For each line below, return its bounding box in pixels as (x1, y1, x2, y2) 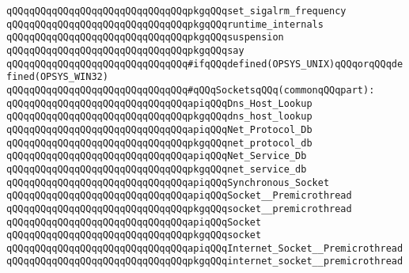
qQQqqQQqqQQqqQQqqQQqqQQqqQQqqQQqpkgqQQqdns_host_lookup (6, 111, 312, 123)
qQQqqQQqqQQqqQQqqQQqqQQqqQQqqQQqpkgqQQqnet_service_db (6, 163, 307, 175)
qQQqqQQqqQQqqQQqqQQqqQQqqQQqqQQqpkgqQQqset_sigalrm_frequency (6, 6, 347, 17)
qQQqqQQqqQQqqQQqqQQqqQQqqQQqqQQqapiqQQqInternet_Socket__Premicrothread (6, 242, 403, 254)
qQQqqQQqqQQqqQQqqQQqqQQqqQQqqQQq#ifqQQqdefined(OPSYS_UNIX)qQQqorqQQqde (6, 58, 403, 70)
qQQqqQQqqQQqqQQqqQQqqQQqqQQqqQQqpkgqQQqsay (6, 44, 244, 56)
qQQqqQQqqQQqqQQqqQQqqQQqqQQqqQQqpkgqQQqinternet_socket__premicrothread (6, 256, 403, 267)
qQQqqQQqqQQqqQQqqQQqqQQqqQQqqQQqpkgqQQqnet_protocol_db (6, 137, 312, 149)
